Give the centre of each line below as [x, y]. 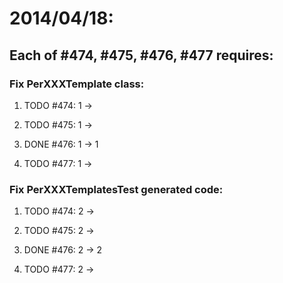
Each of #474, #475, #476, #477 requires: [141, 55]
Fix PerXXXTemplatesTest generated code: [116, 189]
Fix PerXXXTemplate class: [77, 84]
